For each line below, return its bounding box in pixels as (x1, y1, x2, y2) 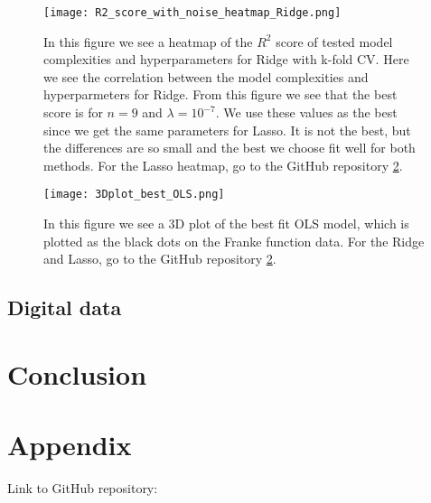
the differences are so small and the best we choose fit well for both (43, 138, 416, 157)
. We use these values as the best (215, 103, 398, 122)
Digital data (7, 293, 122, 321)
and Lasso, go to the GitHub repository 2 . (43, 249, 276, 268)
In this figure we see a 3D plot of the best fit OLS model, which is (43, 214, 409, 233)
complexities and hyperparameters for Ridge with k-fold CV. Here (43, 50, 409, 69)
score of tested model (276, 32, 393, 51)
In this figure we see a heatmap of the (43, 32, 253, 51)
